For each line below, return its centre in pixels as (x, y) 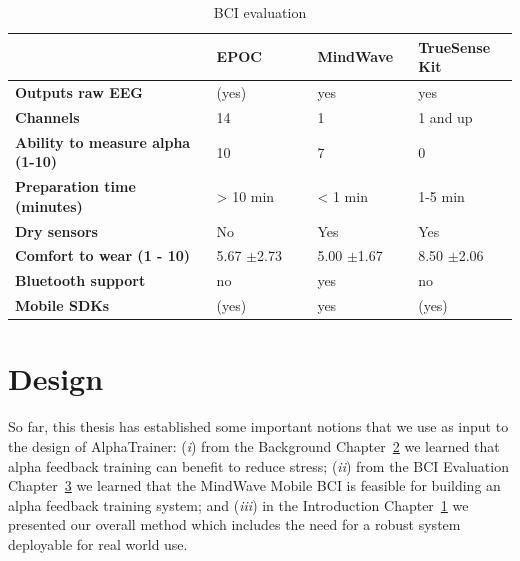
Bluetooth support (80, 280)
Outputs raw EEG (79, 92)
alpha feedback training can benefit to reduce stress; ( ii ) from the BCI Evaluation (258, 465)
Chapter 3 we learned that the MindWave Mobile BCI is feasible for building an (254, 485)
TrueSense (454, 46)
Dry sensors (56, 230)
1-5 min (441, 195)
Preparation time (75, 186)
